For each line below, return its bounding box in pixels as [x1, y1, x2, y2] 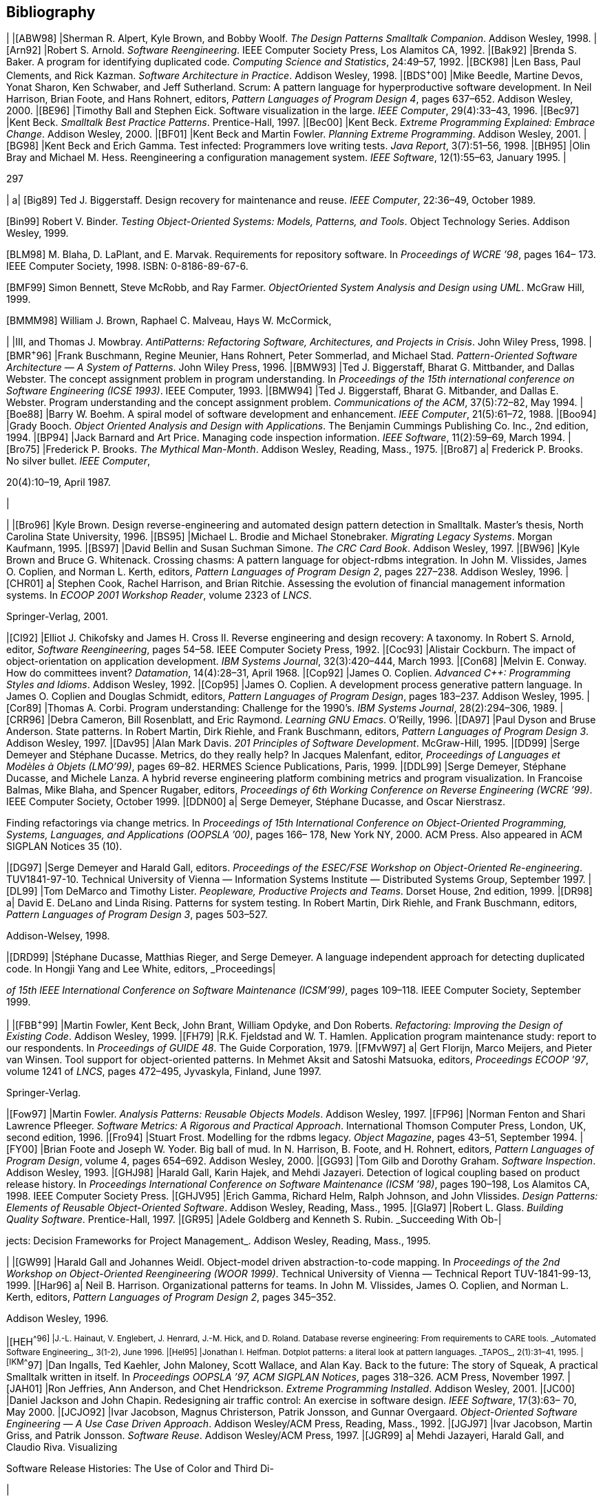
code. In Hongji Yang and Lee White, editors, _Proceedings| [6, 962, 276, 975]
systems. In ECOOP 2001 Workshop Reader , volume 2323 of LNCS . [6, 588, 312, 601]
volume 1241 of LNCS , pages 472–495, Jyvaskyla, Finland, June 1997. [6, 1065, 321, 1078]
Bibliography [6, 3, 96, 21]
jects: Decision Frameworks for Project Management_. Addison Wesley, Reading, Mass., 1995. [6, 1235, 431, 1247]
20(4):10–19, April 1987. [6, 476, 111, 488]
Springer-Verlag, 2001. [6, 610, 109, 622]
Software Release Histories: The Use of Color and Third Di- [6, 1462, 274, 1474]
